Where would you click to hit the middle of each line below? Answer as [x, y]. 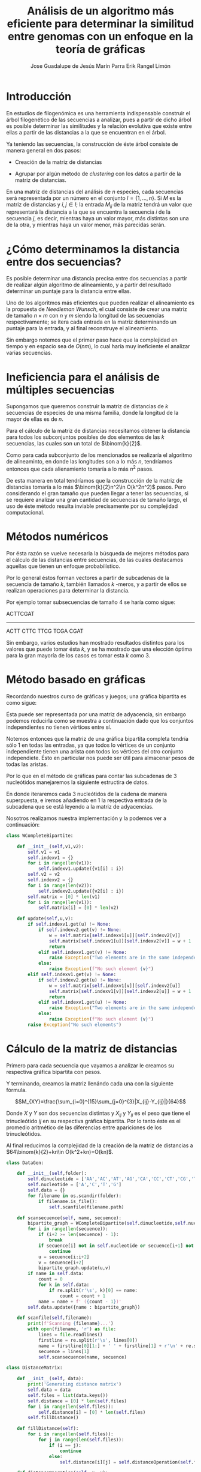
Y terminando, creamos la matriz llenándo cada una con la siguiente [90, 1083]
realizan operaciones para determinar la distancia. [68, 590]
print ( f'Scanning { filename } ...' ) [71, 1324]
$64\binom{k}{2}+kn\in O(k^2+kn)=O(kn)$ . [60, 1151]
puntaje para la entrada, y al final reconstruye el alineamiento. [82, 328]
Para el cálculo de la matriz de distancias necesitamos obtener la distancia [98, 431]
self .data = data [49, 1390]
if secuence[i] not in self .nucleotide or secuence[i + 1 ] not [116, 1246]
